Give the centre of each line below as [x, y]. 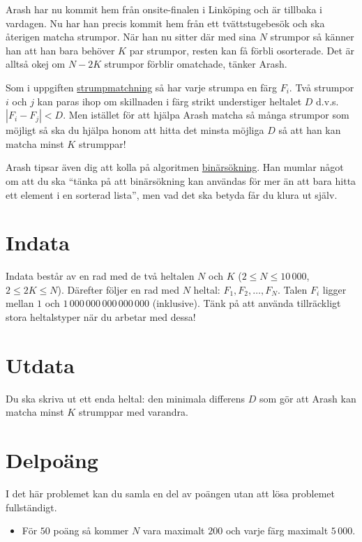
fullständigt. [31, 507]
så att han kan [310, 130]
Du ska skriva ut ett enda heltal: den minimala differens [126, 398]
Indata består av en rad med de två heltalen [100, 276]
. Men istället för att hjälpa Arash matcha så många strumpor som [206, 115]
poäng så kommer [91, 530]
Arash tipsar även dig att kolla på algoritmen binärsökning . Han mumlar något [175, 167]
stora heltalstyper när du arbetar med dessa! [101, 317]
